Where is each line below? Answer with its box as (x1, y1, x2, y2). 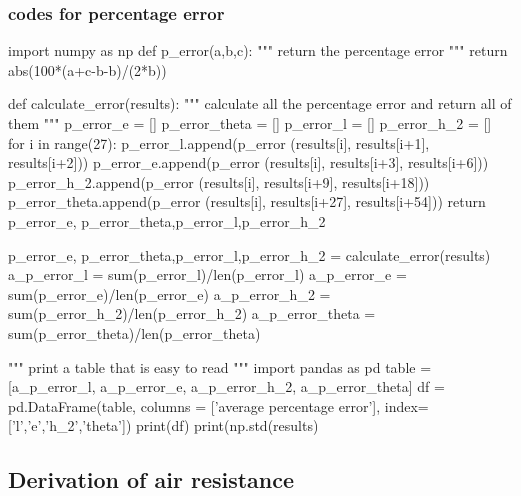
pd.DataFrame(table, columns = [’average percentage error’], (8, 395, 381, 416)
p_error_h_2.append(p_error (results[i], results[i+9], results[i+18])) (8, 171, 430, 192)
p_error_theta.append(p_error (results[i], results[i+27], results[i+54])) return (8, 191, 486, 212)
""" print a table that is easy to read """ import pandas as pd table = (8, 356, 432, 377)
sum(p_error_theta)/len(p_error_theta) (8, 322, 261, 343)
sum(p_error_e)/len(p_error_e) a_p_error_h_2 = (8, 283, 331, 304)
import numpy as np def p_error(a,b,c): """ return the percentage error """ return (8, 40, 508, 61)
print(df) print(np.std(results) (135, 415, 319, 436)
